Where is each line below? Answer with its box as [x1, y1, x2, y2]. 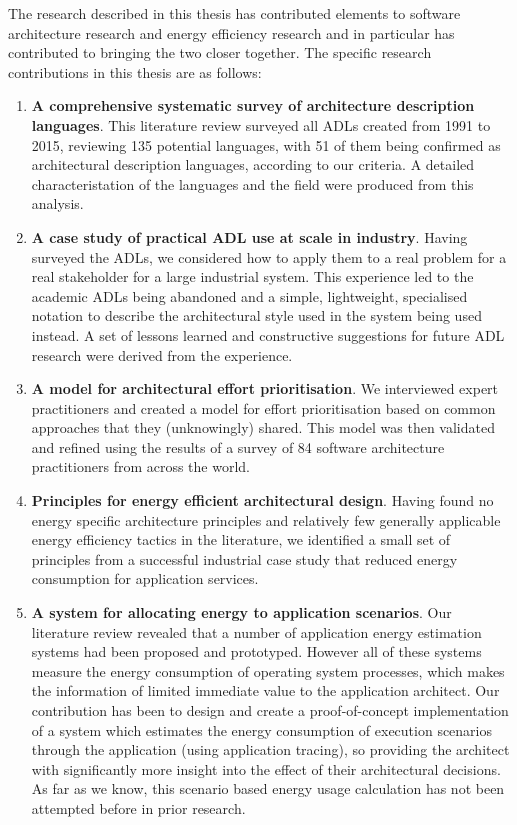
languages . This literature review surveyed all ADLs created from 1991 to [31, 114, 491, 135]
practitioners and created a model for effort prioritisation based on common [31, 397, 496, 418]
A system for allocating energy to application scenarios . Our [31, 602, 452, 623]
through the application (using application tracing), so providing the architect [31, 739, 510, 760]
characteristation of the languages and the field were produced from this [31, 173, 474, 194]
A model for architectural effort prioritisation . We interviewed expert [31, 378, 499, 399]
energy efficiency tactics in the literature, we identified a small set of [31, 529, 451, 550]
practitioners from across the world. [31, 456, 250, 477]
